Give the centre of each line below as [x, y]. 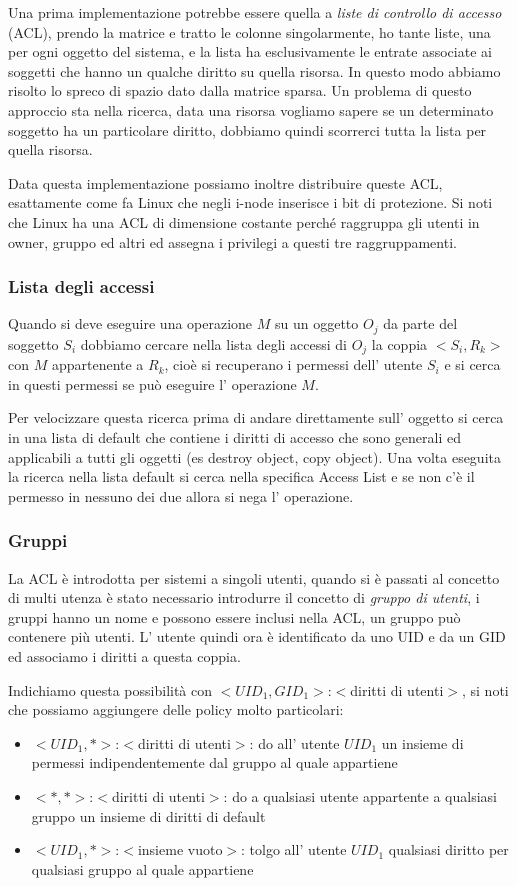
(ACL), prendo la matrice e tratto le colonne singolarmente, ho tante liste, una [249, 31]
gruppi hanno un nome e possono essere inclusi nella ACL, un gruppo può [234, 616]
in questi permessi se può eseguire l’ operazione [152, 383]
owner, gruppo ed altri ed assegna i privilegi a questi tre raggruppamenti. [232, 241]
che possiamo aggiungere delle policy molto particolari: [176, 709]
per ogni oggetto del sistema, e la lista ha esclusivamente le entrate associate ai [250, 51]
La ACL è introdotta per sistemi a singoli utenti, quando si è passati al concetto [254, 577]
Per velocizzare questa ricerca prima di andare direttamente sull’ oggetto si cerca [256, 417]
